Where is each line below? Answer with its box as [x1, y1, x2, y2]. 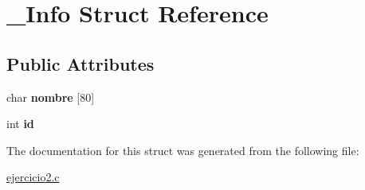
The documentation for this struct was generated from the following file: [6, 142, 359, 158]
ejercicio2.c [6, 169, 60, 185]
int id [6, 115, 34, 132]
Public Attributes [6, 51, 155, 76]
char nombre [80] [6, 88, 95, 105]
